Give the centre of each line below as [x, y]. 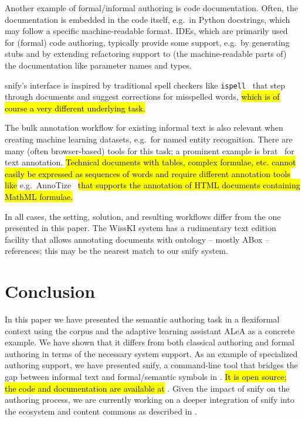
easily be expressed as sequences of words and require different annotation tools [148, 173]
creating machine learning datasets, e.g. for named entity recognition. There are [149, 139]
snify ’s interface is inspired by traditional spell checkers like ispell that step [145, 85]
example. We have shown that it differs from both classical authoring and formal [150, 342]
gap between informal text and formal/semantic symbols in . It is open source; [146, 377]
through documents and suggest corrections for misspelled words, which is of [142, 96]
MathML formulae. [39, 196]
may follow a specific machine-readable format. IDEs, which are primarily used [146, 31]
